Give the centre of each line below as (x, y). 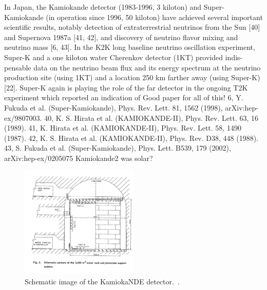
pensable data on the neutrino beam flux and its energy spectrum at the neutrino (132, 67)
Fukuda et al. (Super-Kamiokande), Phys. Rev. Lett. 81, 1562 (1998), (113, 107)
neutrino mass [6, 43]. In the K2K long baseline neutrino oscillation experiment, (130, 47)
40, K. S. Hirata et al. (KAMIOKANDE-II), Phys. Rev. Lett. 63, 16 (151, 117)
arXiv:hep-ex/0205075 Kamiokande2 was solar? (79, 158)
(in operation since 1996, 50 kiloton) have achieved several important (154, 17)
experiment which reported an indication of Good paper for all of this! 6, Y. (124, 97)
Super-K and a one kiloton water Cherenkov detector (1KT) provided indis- (123, 57)
